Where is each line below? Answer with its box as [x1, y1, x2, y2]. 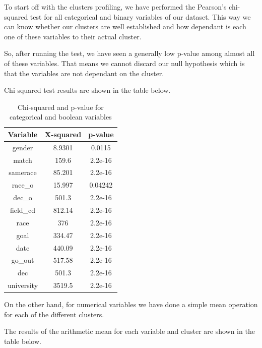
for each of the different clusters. [4, 309, 104, 319]
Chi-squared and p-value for [17, 101, 104, 112]
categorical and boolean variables [9, 111, 112, 122]
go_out [11, 255, 34, 265]
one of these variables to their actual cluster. [4, 31, 142, 41]
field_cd [10, 205, 36, 215]
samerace [9, 167, 37, 178]
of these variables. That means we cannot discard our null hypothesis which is [4, 57, 245, 68]
